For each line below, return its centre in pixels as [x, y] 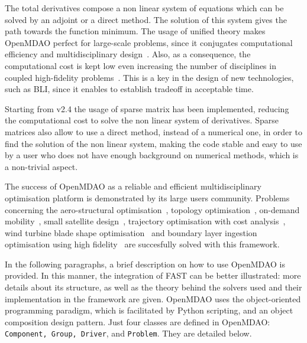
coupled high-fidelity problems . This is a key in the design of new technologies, [149, 77]
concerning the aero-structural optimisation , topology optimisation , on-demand [152, 209]
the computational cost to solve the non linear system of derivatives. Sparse [142, 120]
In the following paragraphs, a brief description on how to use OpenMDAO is [145, 264]
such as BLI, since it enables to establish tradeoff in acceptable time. [129, 89]
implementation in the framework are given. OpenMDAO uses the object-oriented [153, 298]
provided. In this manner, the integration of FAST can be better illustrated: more [153, 275]
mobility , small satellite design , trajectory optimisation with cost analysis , [145, 221]
